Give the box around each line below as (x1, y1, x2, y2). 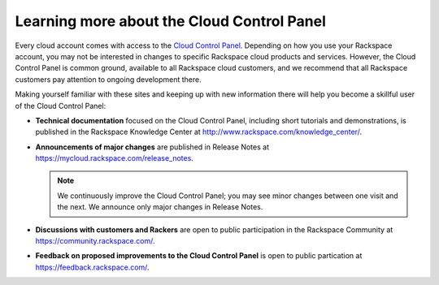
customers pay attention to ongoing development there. (15, 74, 202, 84)
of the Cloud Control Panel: (15, 101, 106, 110)
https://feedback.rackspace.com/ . (35, 262, 150, 272)
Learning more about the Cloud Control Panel (15, 12, 327, 30)
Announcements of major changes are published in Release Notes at (35, 142, 270, 152)
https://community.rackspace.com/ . (35, 236, 155, 246)
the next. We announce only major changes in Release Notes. (57, 202, 263, 212)
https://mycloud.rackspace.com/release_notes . (35, 153, 194, 163)
